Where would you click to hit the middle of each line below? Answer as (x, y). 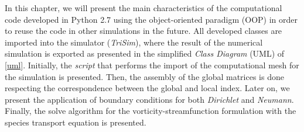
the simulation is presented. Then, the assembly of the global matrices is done (144, 76)
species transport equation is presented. (76, 122)
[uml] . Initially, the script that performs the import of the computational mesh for (152, 65)
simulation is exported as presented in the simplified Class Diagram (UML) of (145, 53)
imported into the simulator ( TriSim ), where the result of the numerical (134, 42)
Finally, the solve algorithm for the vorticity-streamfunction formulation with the (151, 111)
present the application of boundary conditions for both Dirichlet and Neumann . (149, 99)
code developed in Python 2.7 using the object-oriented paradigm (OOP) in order (151, 19)
